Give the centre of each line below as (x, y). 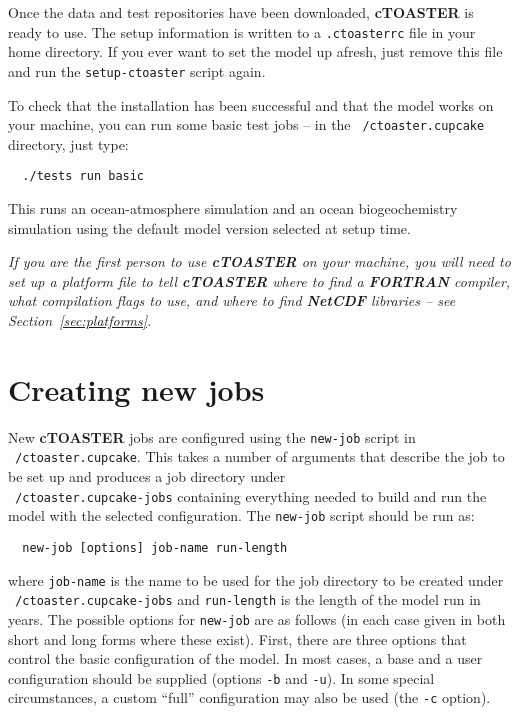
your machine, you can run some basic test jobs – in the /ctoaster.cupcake (246, 124)
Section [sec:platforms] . (80, 319)
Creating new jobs (136, 388)
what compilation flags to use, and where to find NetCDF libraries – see (232, 300)
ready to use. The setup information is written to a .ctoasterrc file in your (242, 31)
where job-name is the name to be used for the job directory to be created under (256, 579)
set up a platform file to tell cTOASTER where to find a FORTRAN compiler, (259, 280)
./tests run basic (83, 176)
